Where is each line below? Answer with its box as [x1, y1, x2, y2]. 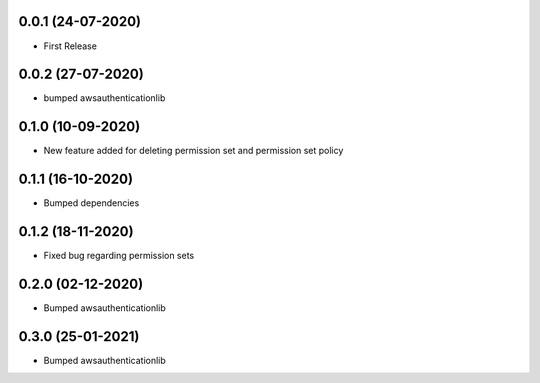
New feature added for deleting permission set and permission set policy [43, 145, 344, 157]
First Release [43, 40, 97, 52]
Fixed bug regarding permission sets [43, 250, 195, 262]
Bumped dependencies [43, 197, 140, 209]
